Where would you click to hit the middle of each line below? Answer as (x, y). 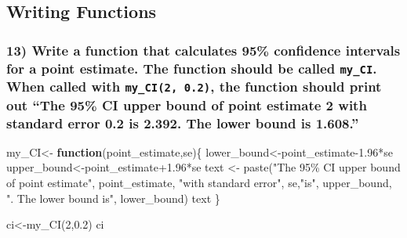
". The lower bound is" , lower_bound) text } (113, 198)
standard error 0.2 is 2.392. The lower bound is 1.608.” (183, 123)
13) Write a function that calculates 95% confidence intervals (203, 50)
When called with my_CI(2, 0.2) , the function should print (194, 87)
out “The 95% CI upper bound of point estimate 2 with (187, 105)
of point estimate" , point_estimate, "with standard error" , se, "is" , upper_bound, (199, 182)
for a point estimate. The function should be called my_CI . (192, 68)
